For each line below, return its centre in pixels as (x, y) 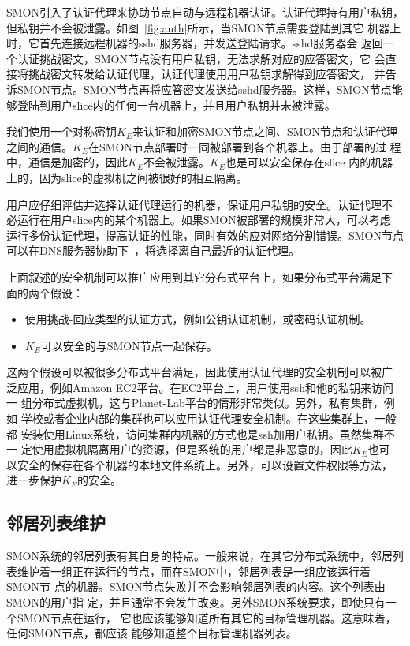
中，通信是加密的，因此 (67, 162)
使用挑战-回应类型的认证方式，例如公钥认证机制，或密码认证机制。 (198, 319)
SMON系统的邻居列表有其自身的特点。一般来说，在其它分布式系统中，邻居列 (205, 556)
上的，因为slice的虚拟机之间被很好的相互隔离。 (127, 177)
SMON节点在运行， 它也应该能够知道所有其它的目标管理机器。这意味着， (207, 617)
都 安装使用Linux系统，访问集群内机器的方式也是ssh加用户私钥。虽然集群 (195, 433)
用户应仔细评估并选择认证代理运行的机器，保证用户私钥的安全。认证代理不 (199, 204)
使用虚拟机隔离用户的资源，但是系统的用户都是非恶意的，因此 (192, 449)
